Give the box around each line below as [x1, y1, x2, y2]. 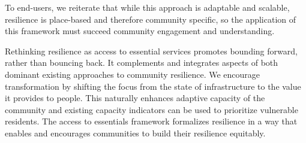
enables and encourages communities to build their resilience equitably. [5, 126, 266, 139]
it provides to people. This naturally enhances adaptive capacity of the [5, 92, 265, 104]
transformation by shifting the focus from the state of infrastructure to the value [5, 80, 301, 92]
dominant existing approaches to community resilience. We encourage [5, 68, 260, 80]
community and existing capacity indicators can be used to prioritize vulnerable [5, 103, 298, 115]
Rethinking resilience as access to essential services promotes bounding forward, [5, 44, 298, 57]
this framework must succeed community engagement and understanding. [5, 25, 275, 37]
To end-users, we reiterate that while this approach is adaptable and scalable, [5, 1, 290, 13]
